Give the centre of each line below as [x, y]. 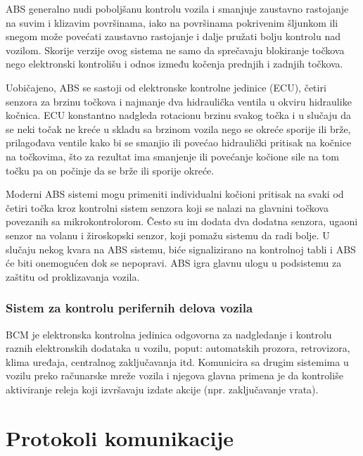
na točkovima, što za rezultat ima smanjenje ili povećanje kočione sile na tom [172, 156]
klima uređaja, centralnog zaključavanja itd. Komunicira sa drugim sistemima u [177, 361]
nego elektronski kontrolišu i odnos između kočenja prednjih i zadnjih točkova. [174, 64]
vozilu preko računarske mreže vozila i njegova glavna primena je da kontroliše [174, 375]
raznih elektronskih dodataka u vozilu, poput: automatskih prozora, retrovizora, [178, 348]
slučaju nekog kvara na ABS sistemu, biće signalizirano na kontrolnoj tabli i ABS [181, 249]
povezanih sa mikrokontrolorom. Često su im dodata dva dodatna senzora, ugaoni [182, 221]
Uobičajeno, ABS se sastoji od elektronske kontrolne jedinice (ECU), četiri [166, 87]
